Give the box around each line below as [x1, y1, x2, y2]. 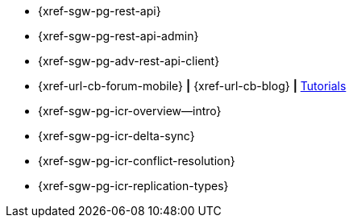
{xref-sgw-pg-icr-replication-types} [38, 179, 229, 193]
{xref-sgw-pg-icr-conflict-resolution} [38, 154, 235, 168]
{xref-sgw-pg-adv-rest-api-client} [38, 54, 220, 68]
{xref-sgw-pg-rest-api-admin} [38, 29, 199, 43]
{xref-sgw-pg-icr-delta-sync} [38, 129, 195, 143]
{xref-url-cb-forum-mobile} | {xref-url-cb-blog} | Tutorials [38, 79, 347, 93]
